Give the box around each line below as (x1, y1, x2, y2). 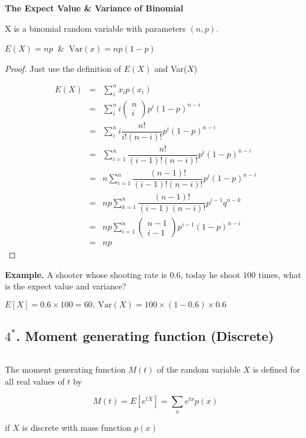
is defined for (253, 363, 301, 376)
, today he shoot (180, 268, 241, 280)
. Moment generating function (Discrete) (16, 327, 274, 345)
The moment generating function (5, 363, 126, 376)
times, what (258, 268, 302, 280)
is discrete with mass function (22, 421, 132, 433)
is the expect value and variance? (5, 280, 126, 292)
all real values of (5, 374, 65, 387)
